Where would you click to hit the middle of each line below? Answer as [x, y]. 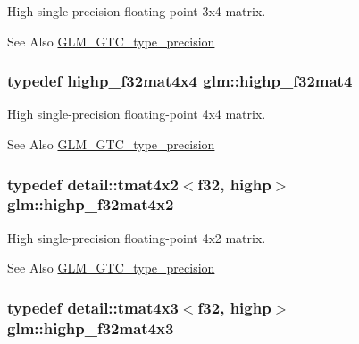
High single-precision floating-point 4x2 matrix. [137, 237]
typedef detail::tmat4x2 [93, 184]
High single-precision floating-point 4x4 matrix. [137, 114]
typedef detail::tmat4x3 [93, 307]
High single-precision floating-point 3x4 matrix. [137, 11]
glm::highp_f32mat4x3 [91, 327]
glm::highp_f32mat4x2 [91, 204]
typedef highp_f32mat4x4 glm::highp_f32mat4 [180, 81]
